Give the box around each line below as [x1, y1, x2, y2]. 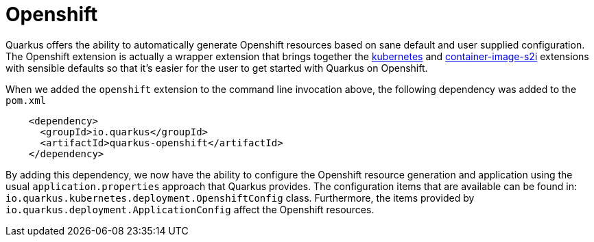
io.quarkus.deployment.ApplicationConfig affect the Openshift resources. [5, 203, 375, 215]
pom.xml [5, 94, 47, 106]
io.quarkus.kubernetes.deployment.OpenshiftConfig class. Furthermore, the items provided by [5, 191, 475, 204]
